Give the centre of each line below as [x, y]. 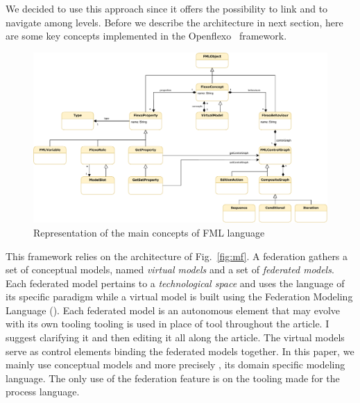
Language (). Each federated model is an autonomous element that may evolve [173, 310]
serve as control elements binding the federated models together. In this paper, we [180, 351]
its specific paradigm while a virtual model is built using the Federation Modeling [179, 297]
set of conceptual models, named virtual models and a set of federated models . [170, 269]
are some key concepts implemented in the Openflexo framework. [146, 36]
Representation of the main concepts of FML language [149, 232]
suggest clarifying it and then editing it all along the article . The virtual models [175, 337]
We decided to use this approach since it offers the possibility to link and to [167, 8]
